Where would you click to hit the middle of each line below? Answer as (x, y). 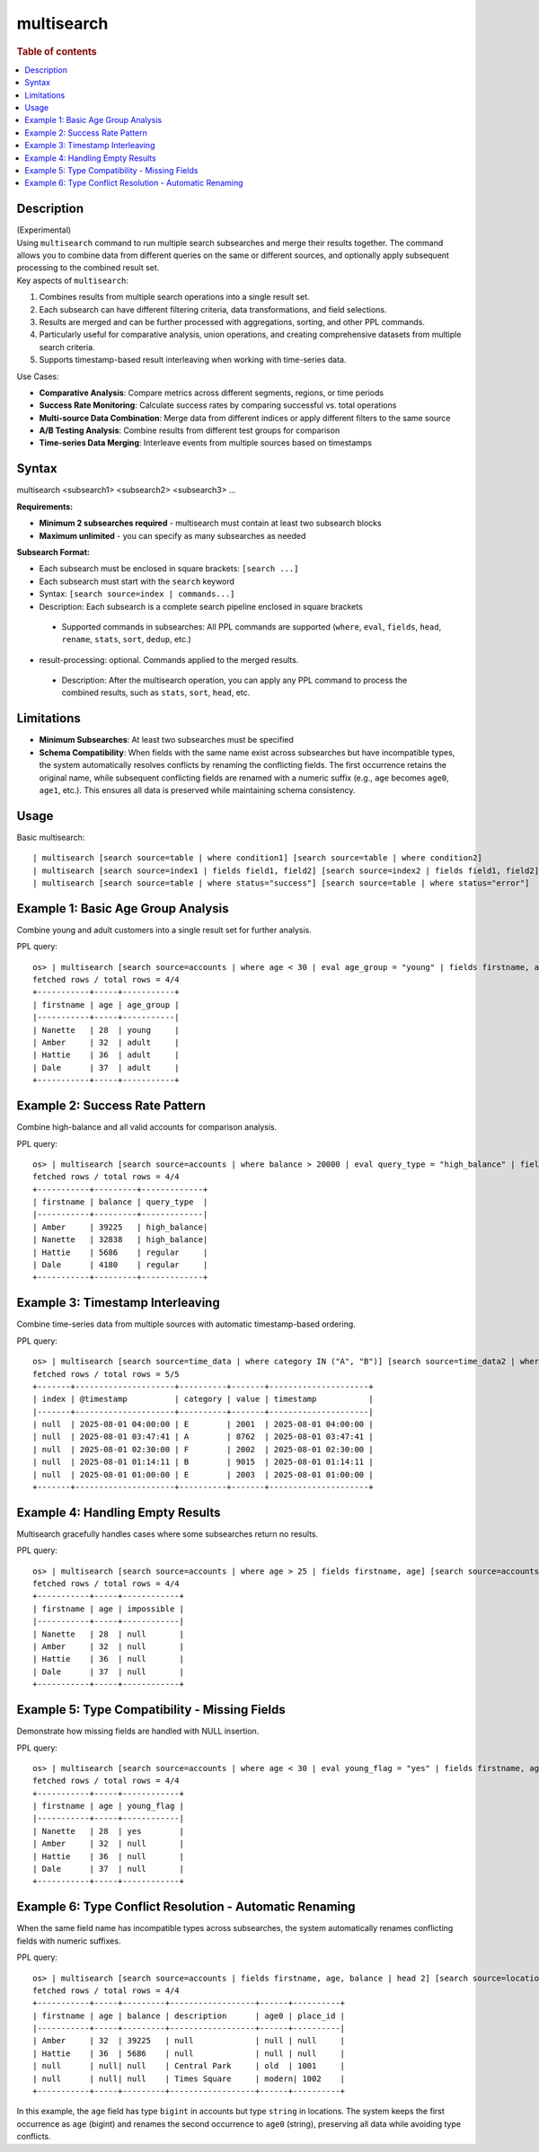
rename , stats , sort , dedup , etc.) (127, 639)
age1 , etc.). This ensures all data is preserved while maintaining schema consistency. (197, 789)
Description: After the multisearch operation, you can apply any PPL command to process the (234, 680)
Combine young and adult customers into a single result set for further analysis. (164, 930)
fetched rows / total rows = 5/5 (106, 1374)
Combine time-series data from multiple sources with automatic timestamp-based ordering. (186, 1324)
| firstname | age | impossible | (108, 1609)
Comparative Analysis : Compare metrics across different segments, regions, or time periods (212, 392)
